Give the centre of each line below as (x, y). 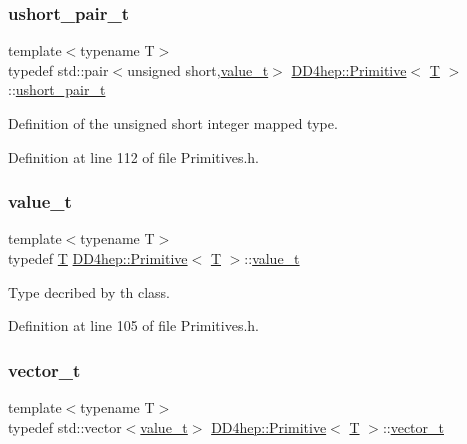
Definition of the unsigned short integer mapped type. (173, 123)
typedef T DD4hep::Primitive (98, 258)
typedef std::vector (65, 426)
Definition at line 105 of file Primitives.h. (133, 325)
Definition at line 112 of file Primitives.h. (133, 156)
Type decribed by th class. (89, 291)
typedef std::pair (58, 69)
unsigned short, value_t (198, 69)
